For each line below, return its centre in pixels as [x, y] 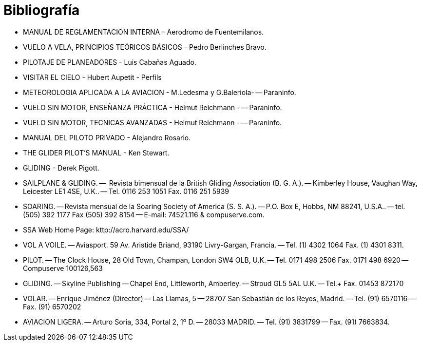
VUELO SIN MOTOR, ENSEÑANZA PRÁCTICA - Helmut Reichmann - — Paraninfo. [153, 107]
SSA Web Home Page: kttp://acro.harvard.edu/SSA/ [106, 230]
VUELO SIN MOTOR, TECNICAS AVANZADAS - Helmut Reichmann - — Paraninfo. [153, 122]
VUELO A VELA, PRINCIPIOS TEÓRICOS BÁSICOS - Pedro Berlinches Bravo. [145, 47]
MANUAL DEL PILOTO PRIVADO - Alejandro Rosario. [107, 137]
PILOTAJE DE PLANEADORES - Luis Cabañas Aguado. [110, 62]
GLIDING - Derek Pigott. [61, 168]
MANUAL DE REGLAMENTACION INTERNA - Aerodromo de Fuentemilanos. [144, 32]
